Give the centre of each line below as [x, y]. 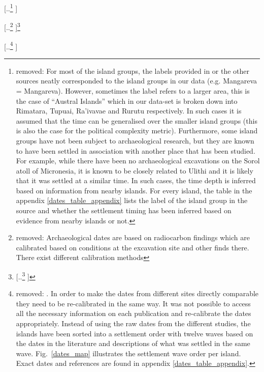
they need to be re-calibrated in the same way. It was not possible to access [133, 303]
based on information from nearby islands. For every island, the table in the [134, 190]
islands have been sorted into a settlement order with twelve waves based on [135, 333]
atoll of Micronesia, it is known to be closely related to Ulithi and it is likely [135, 170]
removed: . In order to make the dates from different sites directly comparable [137, 293]
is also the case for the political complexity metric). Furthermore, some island [137, 131]
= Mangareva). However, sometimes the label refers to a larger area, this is [133, 90]
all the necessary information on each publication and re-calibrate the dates [134, 313]
